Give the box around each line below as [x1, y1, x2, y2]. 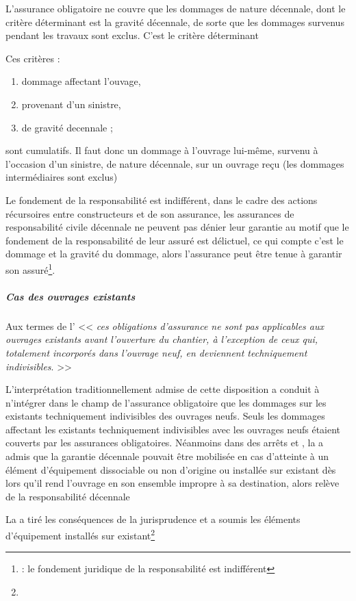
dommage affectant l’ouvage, [21, 74, 141, 88]
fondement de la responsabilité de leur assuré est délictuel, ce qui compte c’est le [5, 233, 344, 247]
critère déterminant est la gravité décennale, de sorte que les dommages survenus [5, 14, 344, 29]
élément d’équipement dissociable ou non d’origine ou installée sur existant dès [5, 462, 336, 476]
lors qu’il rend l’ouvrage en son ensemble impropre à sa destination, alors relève [5, 476, 340, 490]
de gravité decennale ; [21, 120, 113, 134]
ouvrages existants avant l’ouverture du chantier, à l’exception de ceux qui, [5, 332, 318, 346]
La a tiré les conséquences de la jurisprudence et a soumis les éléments [5, 512, 301, 526]
